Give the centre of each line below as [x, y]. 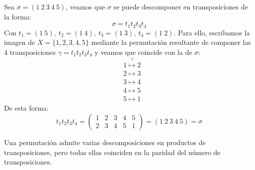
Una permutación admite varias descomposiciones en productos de [105, 142]
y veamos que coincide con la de [143, 52]
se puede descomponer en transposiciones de [181, 6]
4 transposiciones [30, 52]
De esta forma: [26, 108]
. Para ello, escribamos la [212, 32]
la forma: [18, 16]
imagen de [20, 42]
